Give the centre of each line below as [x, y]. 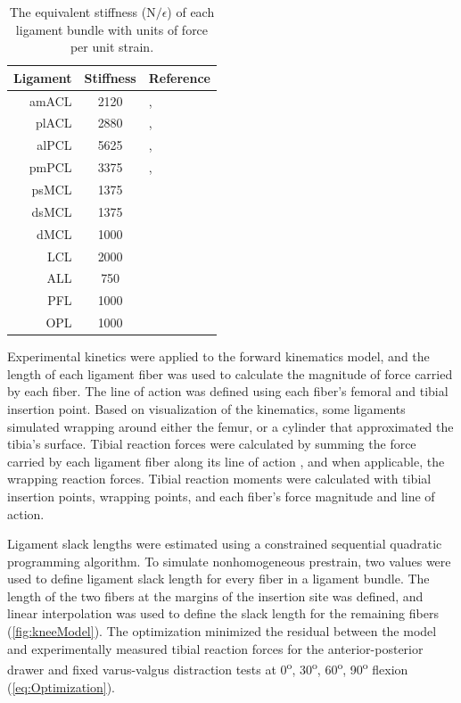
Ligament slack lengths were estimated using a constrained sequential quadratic [225, 544]
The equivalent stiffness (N [82, 12]
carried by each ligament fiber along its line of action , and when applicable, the [226, 461]
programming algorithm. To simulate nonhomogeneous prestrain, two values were [229, 561]
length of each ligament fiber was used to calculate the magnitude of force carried [230, 373]
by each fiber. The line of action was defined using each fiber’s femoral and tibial [228, 391]
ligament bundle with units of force [112, 29]
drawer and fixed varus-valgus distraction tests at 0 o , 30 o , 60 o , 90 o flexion [208, 668]
